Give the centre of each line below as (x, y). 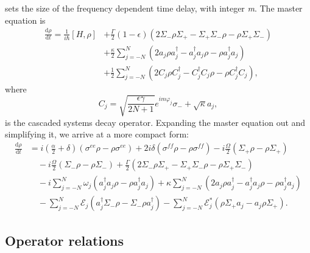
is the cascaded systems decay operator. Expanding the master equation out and (155, 122)
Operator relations (65, 240)
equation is (25, 20)
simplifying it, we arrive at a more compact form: (97, 134)
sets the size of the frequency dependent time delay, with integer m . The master (154, 8)
